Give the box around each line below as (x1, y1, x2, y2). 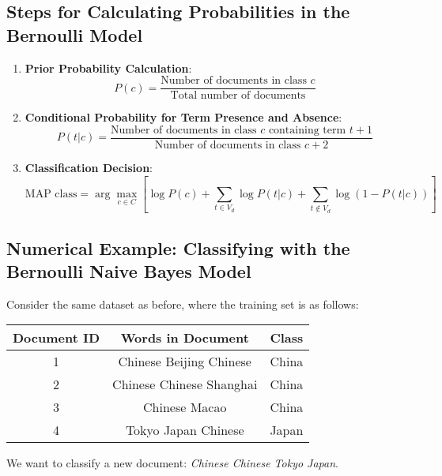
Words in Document (120, 328, 249, 347)
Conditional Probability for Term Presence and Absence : (25, 109, 342, 126)
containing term (268, 124, 346, 136)
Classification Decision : (25, 159, 153, 175)
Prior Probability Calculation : (25, 59, 192, 76)
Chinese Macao (143, 398, 227, 417)
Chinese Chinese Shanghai (112, 375, 258, 394)
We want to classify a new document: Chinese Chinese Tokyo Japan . (6, 455, 338, 471)
